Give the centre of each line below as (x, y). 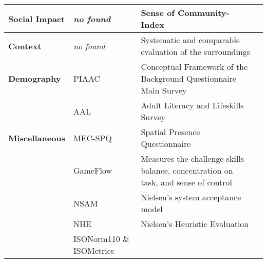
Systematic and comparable (190, 40)
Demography (35, 78)
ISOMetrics (94, 250)
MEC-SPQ (92, 138)
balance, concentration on (187, 170)
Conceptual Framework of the (194, 67)
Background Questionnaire (189, 78)
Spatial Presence (170, 132)
